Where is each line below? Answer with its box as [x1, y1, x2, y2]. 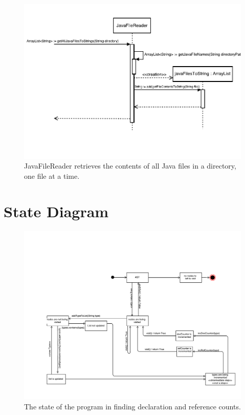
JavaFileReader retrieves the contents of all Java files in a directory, [24, 160, 236, 171]
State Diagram [4, 200, 109, 221]
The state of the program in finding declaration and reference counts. [24, 401, 241, 411]
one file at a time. [24, 171, 80, 181]
